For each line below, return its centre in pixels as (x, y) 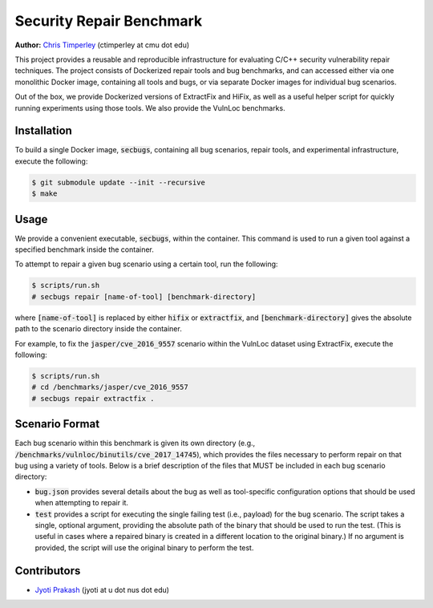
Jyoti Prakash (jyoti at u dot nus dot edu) (102, 590)
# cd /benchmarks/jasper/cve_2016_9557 (110, 387)
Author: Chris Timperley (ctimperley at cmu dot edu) (102, 45)
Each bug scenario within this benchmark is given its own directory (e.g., (135, 443)
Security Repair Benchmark (109, 21)
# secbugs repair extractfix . (93, 398)
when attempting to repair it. (81, 503)
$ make (45, 194)
